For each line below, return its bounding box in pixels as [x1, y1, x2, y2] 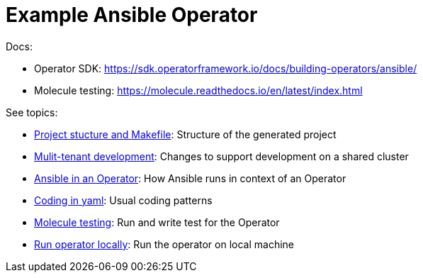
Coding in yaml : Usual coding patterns [34, 194, 213, 206]
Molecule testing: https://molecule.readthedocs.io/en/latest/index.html [34, 84, 363, 96]
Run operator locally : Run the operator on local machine [34, 238, 294, 250]
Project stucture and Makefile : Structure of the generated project [34, 128, 337, 140]
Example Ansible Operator [6, 3, 258, 27]
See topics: [6, 106, 58, 118]
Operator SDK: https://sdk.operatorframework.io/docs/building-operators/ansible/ [34, 62, 417, 74]
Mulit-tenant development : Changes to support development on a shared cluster [34, 150, 409, 162]
